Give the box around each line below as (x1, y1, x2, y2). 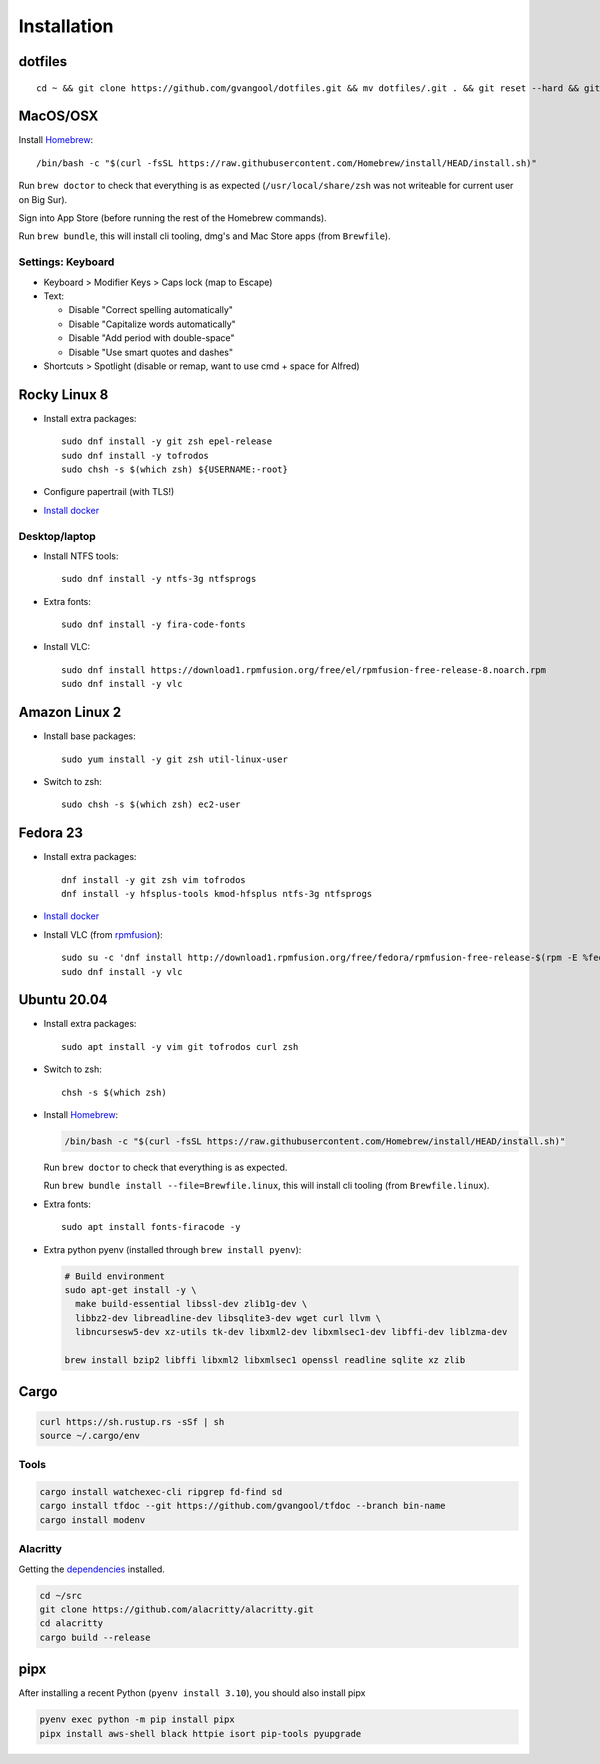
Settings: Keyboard (18, 255, 115, 269)
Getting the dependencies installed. (18, 1563, 165, 1575)
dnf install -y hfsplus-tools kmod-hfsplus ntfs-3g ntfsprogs (61, 888, 373, 900)
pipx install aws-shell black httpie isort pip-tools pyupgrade (39, 1728, 362, 1739)
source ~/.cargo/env (39, 1430, 140, 1441)
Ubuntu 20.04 (18, 991, 109, 1009)
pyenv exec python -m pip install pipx (39, 1714, 235, 1725)
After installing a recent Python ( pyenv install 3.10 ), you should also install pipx (18, 1687, 366, 1699)
